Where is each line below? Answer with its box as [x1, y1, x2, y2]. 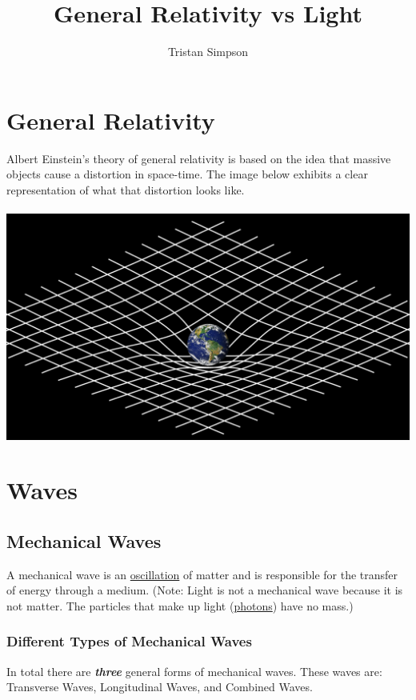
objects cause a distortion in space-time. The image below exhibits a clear [6, 166, 368, 182]
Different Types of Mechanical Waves [6, 631, 252, 651]
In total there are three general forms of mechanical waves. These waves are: [6, 662, 382, 679]
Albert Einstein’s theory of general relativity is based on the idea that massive [6, 150, 391, 166]
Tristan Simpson [167, 43, 249, 60]
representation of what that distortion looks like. [6, 181, 245, 198]
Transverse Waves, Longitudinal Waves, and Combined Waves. [6, 678, 313, 695]
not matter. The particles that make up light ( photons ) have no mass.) [6, 597, 354, 614]
